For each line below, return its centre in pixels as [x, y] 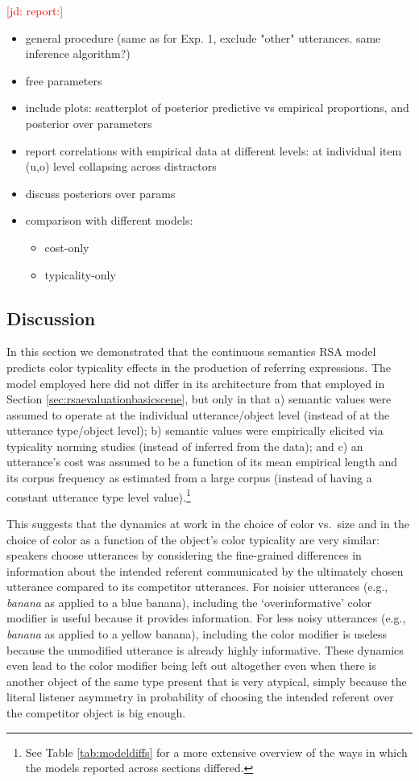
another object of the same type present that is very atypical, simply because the [207, 681]
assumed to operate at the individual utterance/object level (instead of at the [198, 414]
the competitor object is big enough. [96, 713]
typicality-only [80, 274]
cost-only [67, 247]
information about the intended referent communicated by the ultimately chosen [205, 570]
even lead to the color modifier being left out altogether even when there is [191, 665]
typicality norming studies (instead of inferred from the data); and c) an [185, 446]
